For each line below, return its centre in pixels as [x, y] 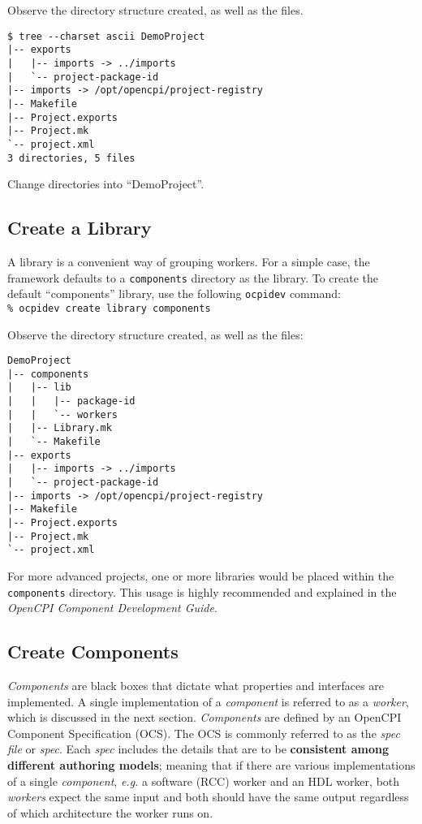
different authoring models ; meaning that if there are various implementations [211, 764]
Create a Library [80, 228]
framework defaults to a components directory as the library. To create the [193, 277]
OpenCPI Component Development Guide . [112, 608]
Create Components [93, 651]
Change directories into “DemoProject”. [106, 184]
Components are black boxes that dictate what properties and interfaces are [196, 685]
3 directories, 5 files [71, 158]
